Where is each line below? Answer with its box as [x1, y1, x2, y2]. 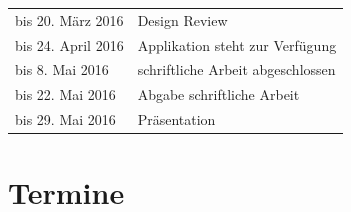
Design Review [137, 9, 228, 30]
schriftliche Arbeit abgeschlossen [137, 59, 336, 80]
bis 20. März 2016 [15, 9, 124, 30]
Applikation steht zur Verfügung [137, 34, 337, 55]
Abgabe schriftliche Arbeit [137, 84, 300, 105]
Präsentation [137, 109, 216, 130]
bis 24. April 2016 [15, 34, 124, 55]
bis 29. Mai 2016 [15, 109, 116, 130]
